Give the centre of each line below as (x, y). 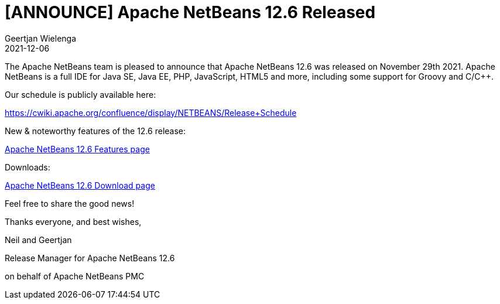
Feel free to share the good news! (70, 203)
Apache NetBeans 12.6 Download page (80, 185)
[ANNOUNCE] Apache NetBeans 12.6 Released (190, 12)
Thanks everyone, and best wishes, (73, 221)
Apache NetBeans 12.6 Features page (77, 149)
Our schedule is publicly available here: (81, 94)
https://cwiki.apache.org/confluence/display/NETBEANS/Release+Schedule (151, 112)
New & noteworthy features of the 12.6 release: (95, 131)
